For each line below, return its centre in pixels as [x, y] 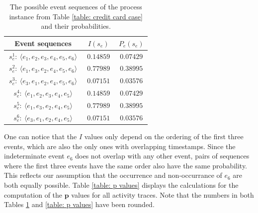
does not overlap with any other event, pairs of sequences [162, 156]
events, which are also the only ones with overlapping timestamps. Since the [120, 146]
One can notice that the [41, 136]
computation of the [33, 194]
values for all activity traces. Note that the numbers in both [163, 194]
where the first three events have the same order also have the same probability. [126, 165]
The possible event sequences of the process [76, 6]
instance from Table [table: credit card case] [76, 16]
